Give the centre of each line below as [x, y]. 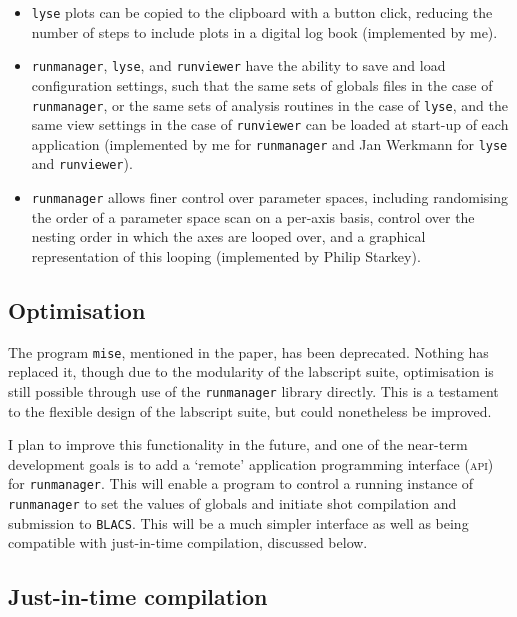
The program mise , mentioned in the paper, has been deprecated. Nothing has [248, 351]
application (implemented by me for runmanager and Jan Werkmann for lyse [269, 143]
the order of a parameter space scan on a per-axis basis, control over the [253, 216]
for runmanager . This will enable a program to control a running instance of [241, 483]
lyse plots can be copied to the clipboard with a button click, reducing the [262, 12]
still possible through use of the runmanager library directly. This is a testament [253, 391]
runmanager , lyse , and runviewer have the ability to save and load [238, 65]
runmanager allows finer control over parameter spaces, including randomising [269, 197]
